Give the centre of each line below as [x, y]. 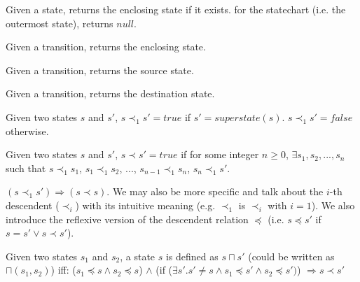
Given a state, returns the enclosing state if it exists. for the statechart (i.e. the [176, 9]
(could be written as [291, 256]
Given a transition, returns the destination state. [110, 93]
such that [26, 168]
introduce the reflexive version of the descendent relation [127, 219]
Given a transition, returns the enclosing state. [106, 47]
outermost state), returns [60, 23]
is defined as [192, 256]
